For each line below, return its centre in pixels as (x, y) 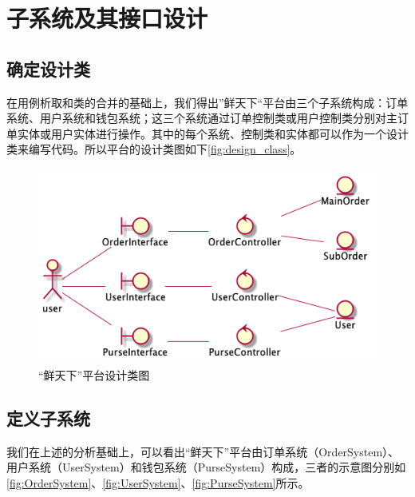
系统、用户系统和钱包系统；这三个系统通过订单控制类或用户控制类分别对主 (202, 118)
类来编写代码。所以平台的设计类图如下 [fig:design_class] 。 (154, 149)
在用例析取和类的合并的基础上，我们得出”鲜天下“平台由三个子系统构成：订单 (207, 102)
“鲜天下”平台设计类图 (94, 374)
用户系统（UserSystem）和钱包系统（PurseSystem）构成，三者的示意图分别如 (206, 467)
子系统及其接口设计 (107, 18)
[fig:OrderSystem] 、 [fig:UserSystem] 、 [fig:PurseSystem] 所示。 (158, 482)
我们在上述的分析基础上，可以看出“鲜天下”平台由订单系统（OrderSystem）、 (203, 451)
